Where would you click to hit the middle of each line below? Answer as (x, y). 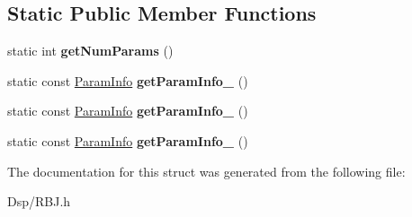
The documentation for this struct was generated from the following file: (206, 171)
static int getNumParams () (90, 51)
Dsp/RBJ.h (39, 201)
